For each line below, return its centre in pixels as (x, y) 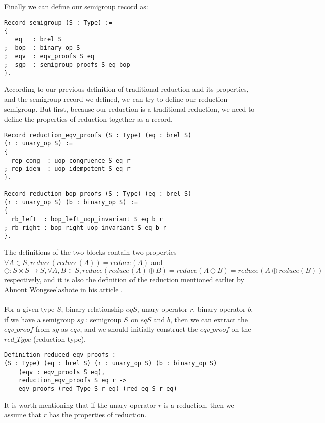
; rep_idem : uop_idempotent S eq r (67, 169)
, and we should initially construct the (139, 329)
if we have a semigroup (39, 319)
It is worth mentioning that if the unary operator (80, 405)
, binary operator (219, 309)
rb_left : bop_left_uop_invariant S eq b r (87, 219)
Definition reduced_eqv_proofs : (60, 355)
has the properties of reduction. (98, 415)
